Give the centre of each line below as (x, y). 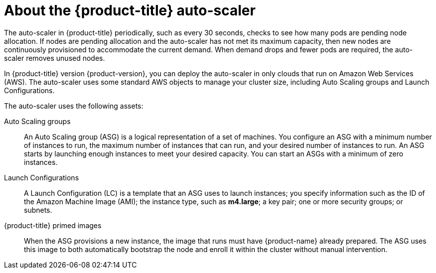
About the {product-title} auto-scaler (130, 10)
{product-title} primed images (53, 225)
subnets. (38, 210)
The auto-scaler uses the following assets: (74, 106)
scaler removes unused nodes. (55, 58)
